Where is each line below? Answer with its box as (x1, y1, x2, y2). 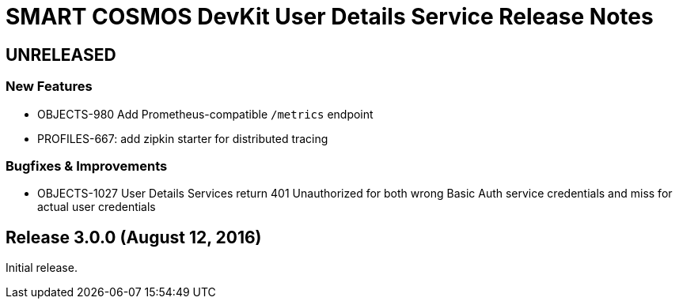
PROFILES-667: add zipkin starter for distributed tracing (37, 131, 328, 145)
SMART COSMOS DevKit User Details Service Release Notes (6, 3, 654, 30)
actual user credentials (37, 200, 156, 214)
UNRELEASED (6, 44, 116, 65)
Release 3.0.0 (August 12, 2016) (6, 227, 262, 247)
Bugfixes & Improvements (6, 157, 168, 174)
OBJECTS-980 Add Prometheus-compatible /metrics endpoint (37, 107, 374, 121)
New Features (6, 78, 93, 95)
